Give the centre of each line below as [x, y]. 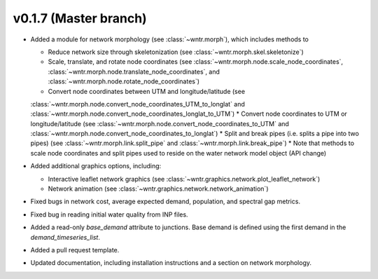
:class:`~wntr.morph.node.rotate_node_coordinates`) [124, 81]
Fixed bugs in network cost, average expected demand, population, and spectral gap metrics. [166, 202]
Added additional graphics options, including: [96, 166]
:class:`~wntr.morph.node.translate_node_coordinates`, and [134, 72]
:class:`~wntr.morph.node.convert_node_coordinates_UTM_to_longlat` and [138, 104]
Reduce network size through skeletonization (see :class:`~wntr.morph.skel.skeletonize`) [176, 52]
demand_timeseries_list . [65, 237]
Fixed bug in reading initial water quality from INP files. [109, 215]
